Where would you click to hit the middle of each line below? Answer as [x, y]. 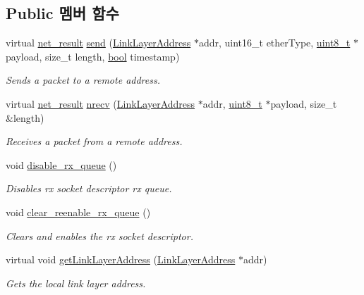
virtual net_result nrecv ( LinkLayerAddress [101, 103]
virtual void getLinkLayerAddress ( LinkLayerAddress [121, 259]
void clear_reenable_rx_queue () [78, 212]
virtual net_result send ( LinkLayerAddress [98, 43]
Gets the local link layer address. [76, 283]
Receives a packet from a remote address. [94, 141]
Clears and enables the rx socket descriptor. [99, 236]
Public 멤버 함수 [62, 13]
